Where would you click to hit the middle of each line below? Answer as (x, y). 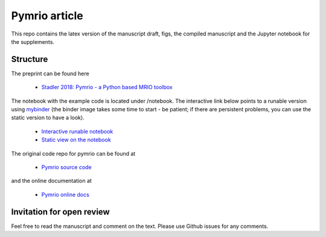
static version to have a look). (48, 118)
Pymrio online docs (66, 194)
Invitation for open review (60, 211)
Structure (30, 59)
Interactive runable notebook (77, 131)
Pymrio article (47, 16)
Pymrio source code (66, 167)
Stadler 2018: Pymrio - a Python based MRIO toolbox (107, 87)
